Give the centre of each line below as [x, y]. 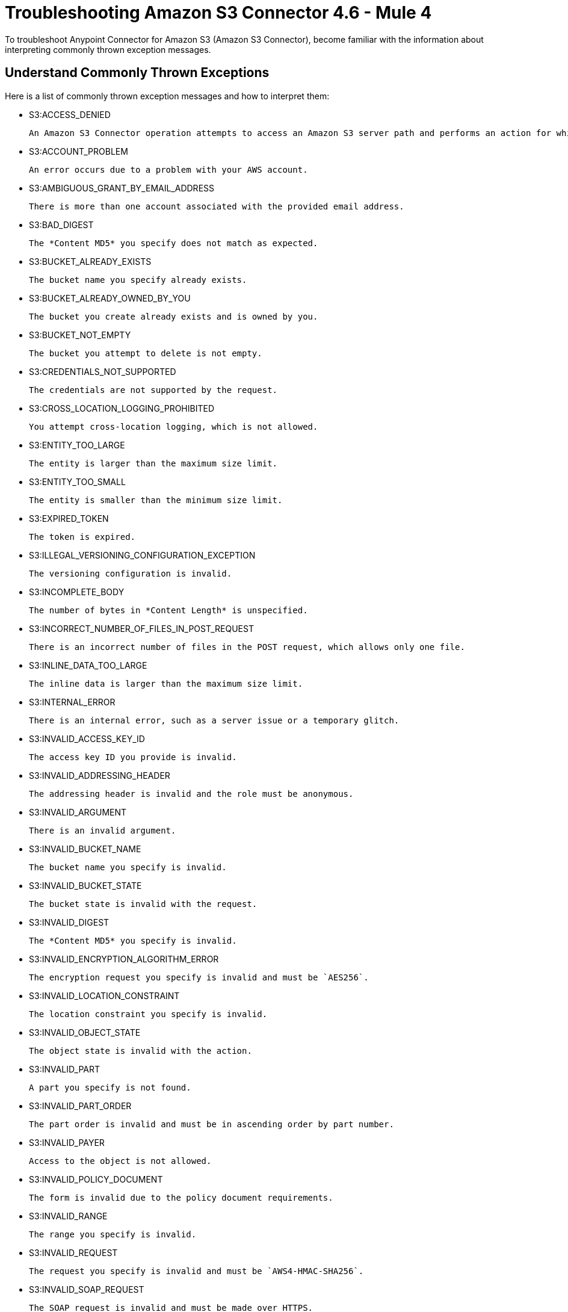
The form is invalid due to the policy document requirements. [181, 1197]
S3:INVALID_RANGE [68, 1216]
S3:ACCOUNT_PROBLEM [79, 151]
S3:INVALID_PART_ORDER [80, 1106]
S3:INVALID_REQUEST [73, 1252]
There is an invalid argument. [103, 830]
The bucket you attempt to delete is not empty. [146, 353]
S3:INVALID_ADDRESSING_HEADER [100, 775]
